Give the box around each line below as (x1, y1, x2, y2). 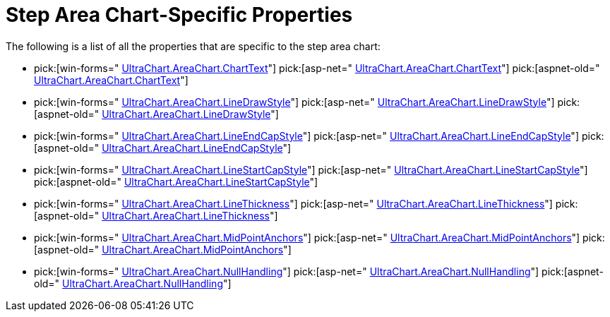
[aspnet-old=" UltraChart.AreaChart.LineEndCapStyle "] (34, 141, 292, 154)
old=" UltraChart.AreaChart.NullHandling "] (34, 277, 232, 289)
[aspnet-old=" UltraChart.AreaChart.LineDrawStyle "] (34, 107, 279, 120)
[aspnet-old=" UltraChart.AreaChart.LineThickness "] (34, 209, 278, 222)
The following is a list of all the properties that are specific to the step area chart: (6, 40, 381, 52)
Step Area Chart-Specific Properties (6, 3, 353, 27)
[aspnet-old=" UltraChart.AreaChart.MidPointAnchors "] (34, 243, 292, 256)
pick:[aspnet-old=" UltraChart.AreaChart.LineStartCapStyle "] (34, 175, 318, 188)
